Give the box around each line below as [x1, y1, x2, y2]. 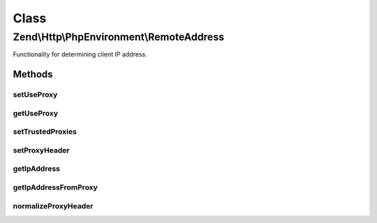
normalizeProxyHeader [13, 201, 94, 210]
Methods [13, 68, 53, 80]
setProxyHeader [13, 145, 70, 155]
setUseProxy [13, 90, 58, 100]
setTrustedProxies [13, 127, 77, 137]
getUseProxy [13, 108, 59, 118]
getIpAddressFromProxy [13, 182, 98, 192]
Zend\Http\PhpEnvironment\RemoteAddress [13, 31, 225, 43]
